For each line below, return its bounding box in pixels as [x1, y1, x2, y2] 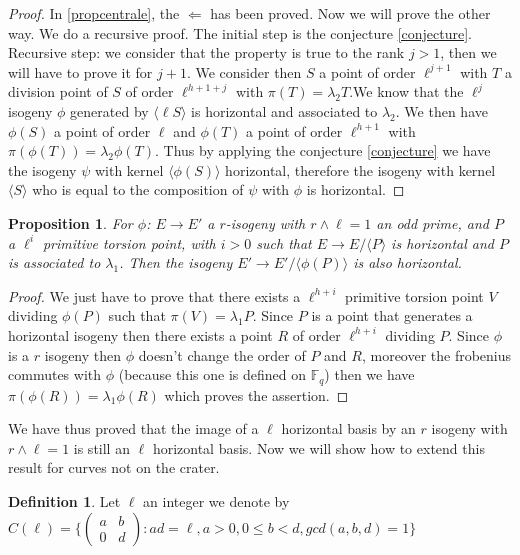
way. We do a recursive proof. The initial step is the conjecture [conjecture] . [8, 22, 472, 43]
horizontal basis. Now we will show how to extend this [152, 437, 485, 458]
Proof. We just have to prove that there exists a [8, 285, 301, 306]
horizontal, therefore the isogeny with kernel [225, 159, 496, 180]
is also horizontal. [353, 252, 462, 273]
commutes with [8, 364, 102, 385]
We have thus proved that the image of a [8, 418, 259, 439]
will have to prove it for [8, 61, 153, 82]
